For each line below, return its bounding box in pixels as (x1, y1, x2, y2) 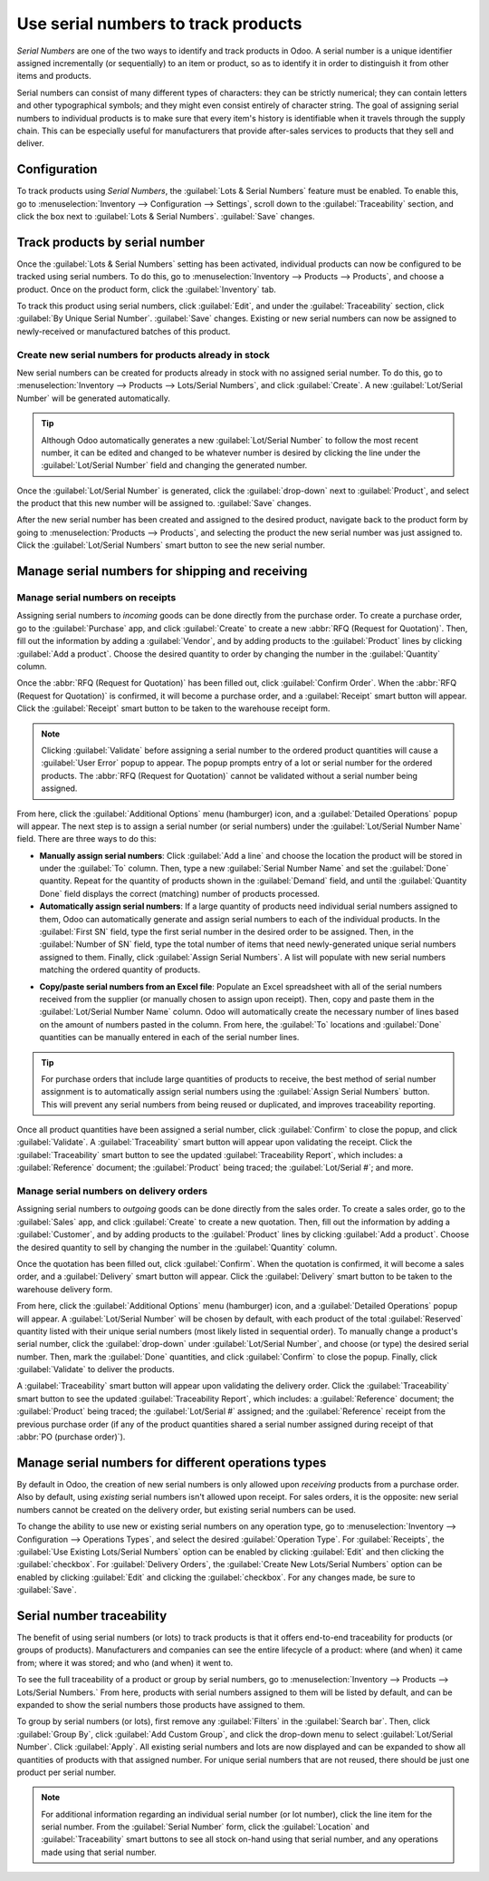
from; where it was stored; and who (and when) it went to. (16, 1657, 234, 1668)
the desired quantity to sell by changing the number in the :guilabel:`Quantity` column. (16, 1242, 338, 1252)
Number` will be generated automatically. (16, 393, 171, 404)
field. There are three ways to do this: (16, 833, 158, 844)
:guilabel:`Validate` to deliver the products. (16, 1364, 176, 1375)
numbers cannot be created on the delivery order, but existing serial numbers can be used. (16, 1504, 357, 1515)
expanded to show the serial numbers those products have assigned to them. (16, 1699, 305, 1710)
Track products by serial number (16, 234, 206, 249)
